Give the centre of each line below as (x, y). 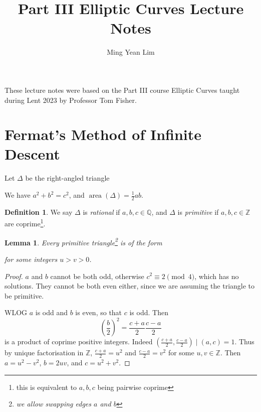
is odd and (52, 312)
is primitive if (198, 212)
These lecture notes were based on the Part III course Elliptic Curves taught (122, 90)
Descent (32, 154)
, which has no (217, 276)
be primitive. (24, 295)
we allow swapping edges (54, 404)
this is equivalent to (47, 387)
